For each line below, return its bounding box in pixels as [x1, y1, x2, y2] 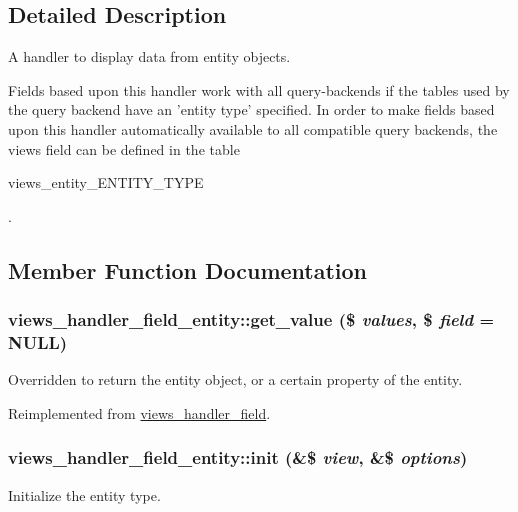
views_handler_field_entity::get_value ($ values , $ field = [8, 307, 495, 332]
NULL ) [8, 329, 68, 354]
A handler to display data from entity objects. [8, 46, 291, 67]
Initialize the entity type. [8, 484, 161, 505]
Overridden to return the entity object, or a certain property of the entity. [8, 369, 463, 390]
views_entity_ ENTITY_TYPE [8, 172, 204, 193]
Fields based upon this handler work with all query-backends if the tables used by [8, 79, 510, 100]
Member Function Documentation [8, 254, 368, 285]
